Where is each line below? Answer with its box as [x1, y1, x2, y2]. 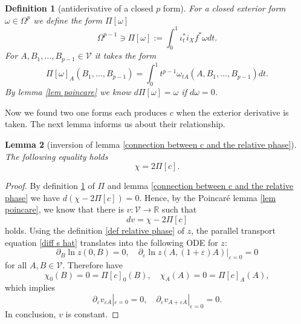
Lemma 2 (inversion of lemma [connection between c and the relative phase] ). [5, 138, 297, 151]
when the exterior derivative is [176, 105, 289, 118]
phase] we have [5, 191, 60, 203]
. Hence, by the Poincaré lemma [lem [139, 191, 276, 203]
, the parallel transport [191, 223, 276, 236]
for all [5, 258, 27, 271]
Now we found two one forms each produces [5, 105, 167, 118]
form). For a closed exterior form [163, 2, 286, 14]
